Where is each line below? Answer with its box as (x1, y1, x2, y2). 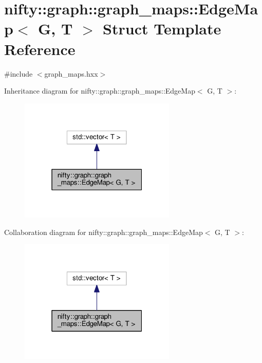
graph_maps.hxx (44, 68, 98, 79)
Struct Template (103, 18, 221, 39)
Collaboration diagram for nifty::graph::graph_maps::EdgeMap (4, 226, 203, 237)
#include (4, 68, 33, 79)
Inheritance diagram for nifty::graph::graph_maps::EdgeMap (4, 85, 195, 96)
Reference (4, 38, 76, 59)
